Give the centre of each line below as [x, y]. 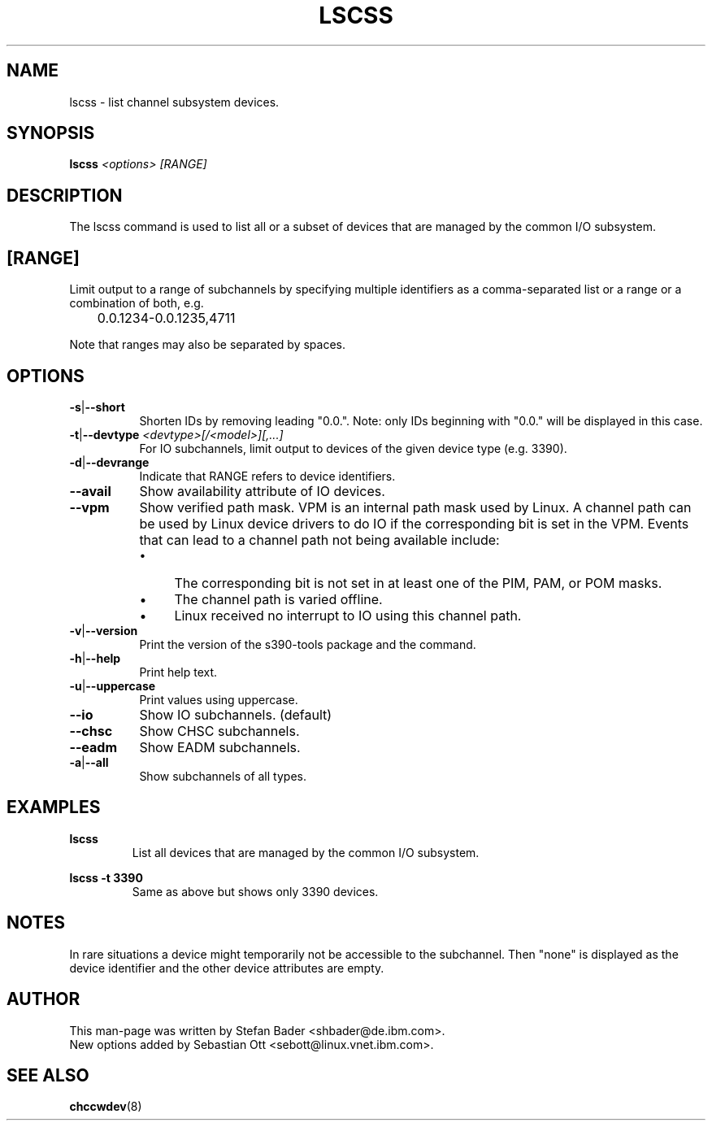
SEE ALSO [48, 1075]
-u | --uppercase [113, 685]
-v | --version [104, 630]
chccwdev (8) [106, 1107]
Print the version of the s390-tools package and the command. [308, 644]
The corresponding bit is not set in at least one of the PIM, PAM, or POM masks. [418, 583]
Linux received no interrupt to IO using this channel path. [348, 615]
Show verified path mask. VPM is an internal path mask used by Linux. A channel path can [415, 507]
